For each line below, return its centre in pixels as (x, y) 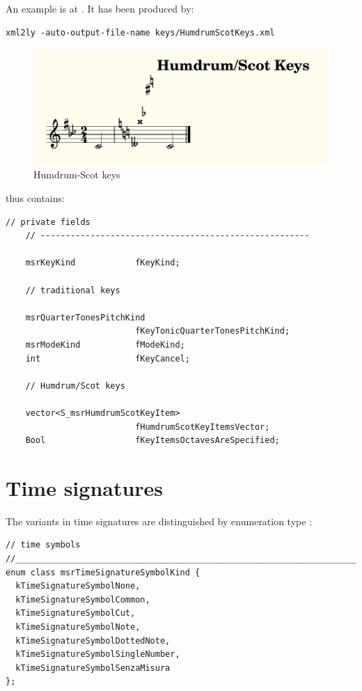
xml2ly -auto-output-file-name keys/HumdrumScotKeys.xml (140, 32)
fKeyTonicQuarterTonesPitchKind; (213, 331)
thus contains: (35, 198)
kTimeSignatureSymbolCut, (76, 613)
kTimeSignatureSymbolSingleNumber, (98, 654)
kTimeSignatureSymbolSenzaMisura (93, 668)
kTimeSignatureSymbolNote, (78, 627)
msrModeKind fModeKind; (105, 344)
